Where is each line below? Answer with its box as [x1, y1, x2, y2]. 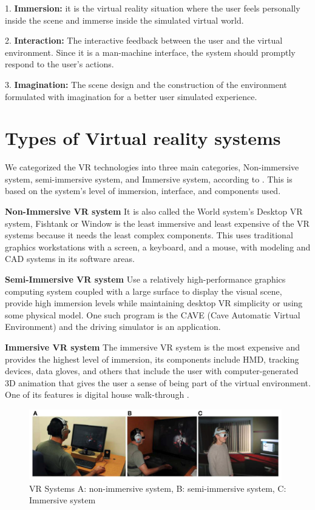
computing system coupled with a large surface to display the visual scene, [5, 284, 282, 297]
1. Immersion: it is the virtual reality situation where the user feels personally [5, 2, 300, 14]
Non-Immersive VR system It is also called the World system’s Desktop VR [5, 205, 303, 218]
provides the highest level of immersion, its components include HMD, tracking [5, 352, 299, 365]
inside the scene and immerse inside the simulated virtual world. [5, 13, 244, 26]
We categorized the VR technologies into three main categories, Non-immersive [5, 161, 299, 173]
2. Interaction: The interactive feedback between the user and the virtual [5, 34, 283, 47]
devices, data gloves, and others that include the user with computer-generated [5, 364, 299, 377]
